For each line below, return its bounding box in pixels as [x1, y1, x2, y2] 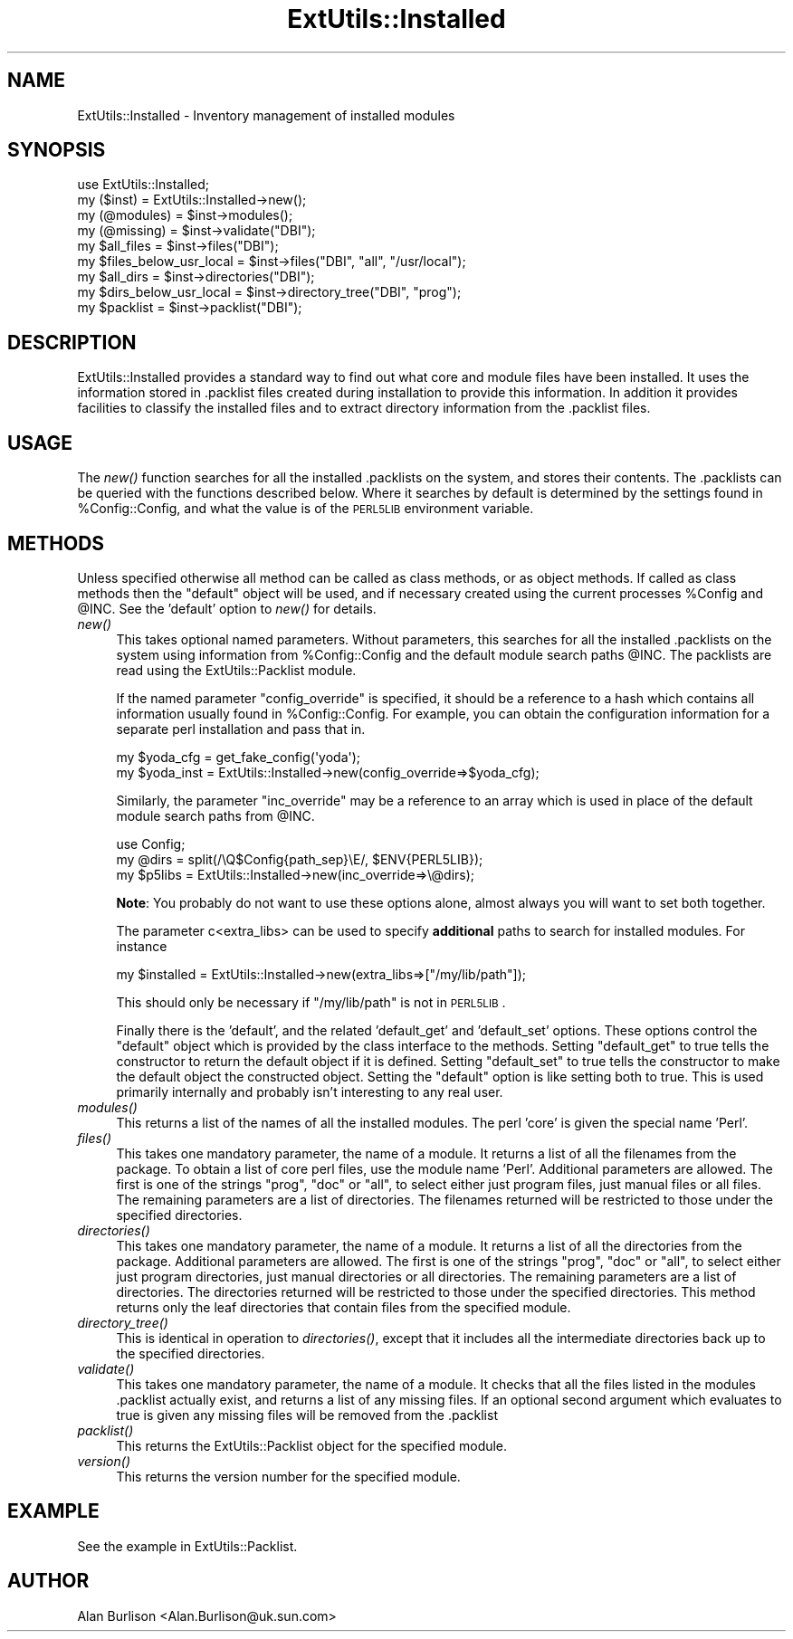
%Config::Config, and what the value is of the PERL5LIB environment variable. [77, 500, 534, 517]
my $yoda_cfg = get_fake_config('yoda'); [116, 748, 361, 765]
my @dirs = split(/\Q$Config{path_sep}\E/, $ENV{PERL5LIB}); [116, 851, 483, 867]
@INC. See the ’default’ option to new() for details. [77, 600, 377, 616]
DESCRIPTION [7, 330, 137, 354]
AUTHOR [7, 1569, 90, 1593]
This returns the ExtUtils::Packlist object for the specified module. [116, 1437, 508, 1453]
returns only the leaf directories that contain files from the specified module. [116, 1299, 571, 1315]
